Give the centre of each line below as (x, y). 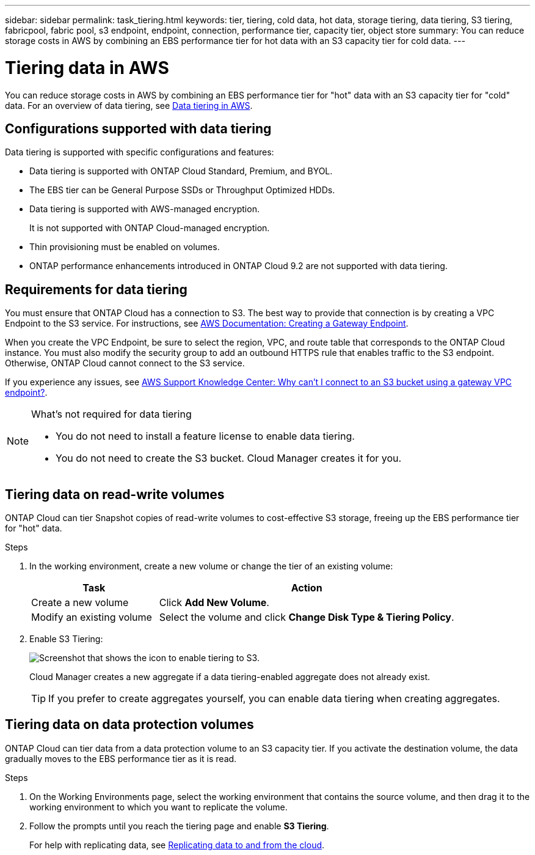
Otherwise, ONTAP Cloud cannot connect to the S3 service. (125, 363)
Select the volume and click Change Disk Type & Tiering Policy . (307, 617)
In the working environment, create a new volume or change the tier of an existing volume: (211, 566)
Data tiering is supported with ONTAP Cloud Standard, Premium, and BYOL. (181, 171)
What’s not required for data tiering (111, 414)
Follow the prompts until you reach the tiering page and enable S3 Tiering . (179, 826)
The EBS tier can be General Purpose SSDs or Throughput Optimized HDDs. (182, 190)
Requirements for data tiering (96, 289)
